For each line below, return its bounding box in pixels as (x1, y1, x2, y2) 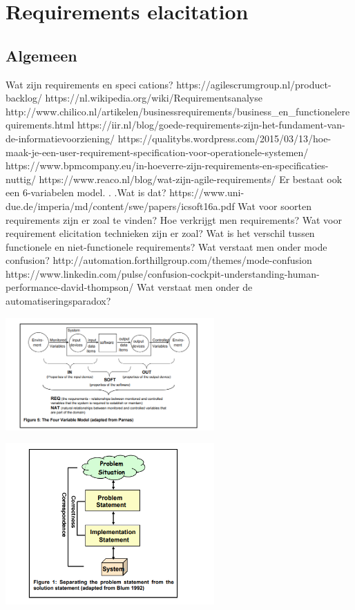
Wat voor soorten (238, 198, 312, 213)
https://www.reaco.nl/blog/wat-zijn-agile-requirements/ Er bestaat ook (39, 171, 343, 186)
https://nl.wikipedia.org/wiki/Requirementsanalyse (45, 90, 262, 105)
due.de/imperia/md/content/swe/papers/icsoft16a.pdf (6, 198, 235, 213)
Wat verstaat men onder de (136, 280, 253, 294)
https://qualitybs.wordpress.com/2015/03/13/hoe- (117, 131, 332, 145)
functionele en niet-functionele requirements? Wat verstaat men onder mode (6, 239, 327, 254)
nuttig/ (6, 171, 36, 186)
